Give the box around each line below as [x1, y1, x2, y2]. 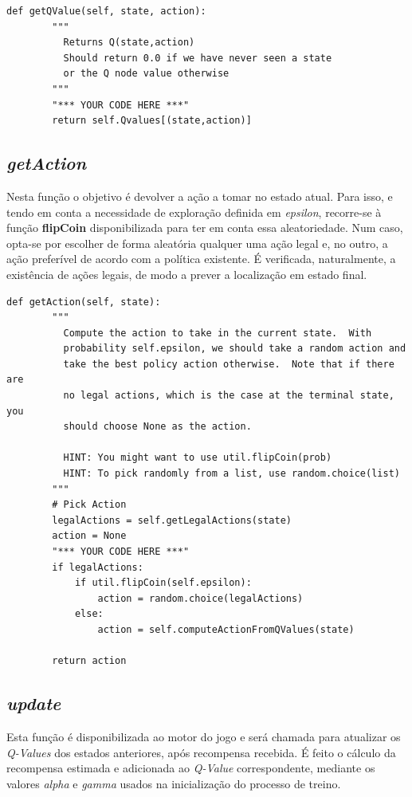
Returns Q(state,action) [63, 37, 195, 49]
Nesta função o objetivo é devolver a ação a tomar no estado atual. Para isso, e [6, 187, 393, 204]
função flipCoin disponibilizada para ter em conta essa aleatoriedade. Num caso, [6, 219, 403, 236]
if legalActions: [52, 561, 143, 573]
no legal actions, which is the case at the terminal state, [63, 390, 394, 402]
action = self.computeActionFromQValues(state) [97, 623, 355, 635]
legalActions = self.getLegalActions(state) [52, 514, 292, 526]
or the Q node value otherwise [63, 68, 230, 80]
